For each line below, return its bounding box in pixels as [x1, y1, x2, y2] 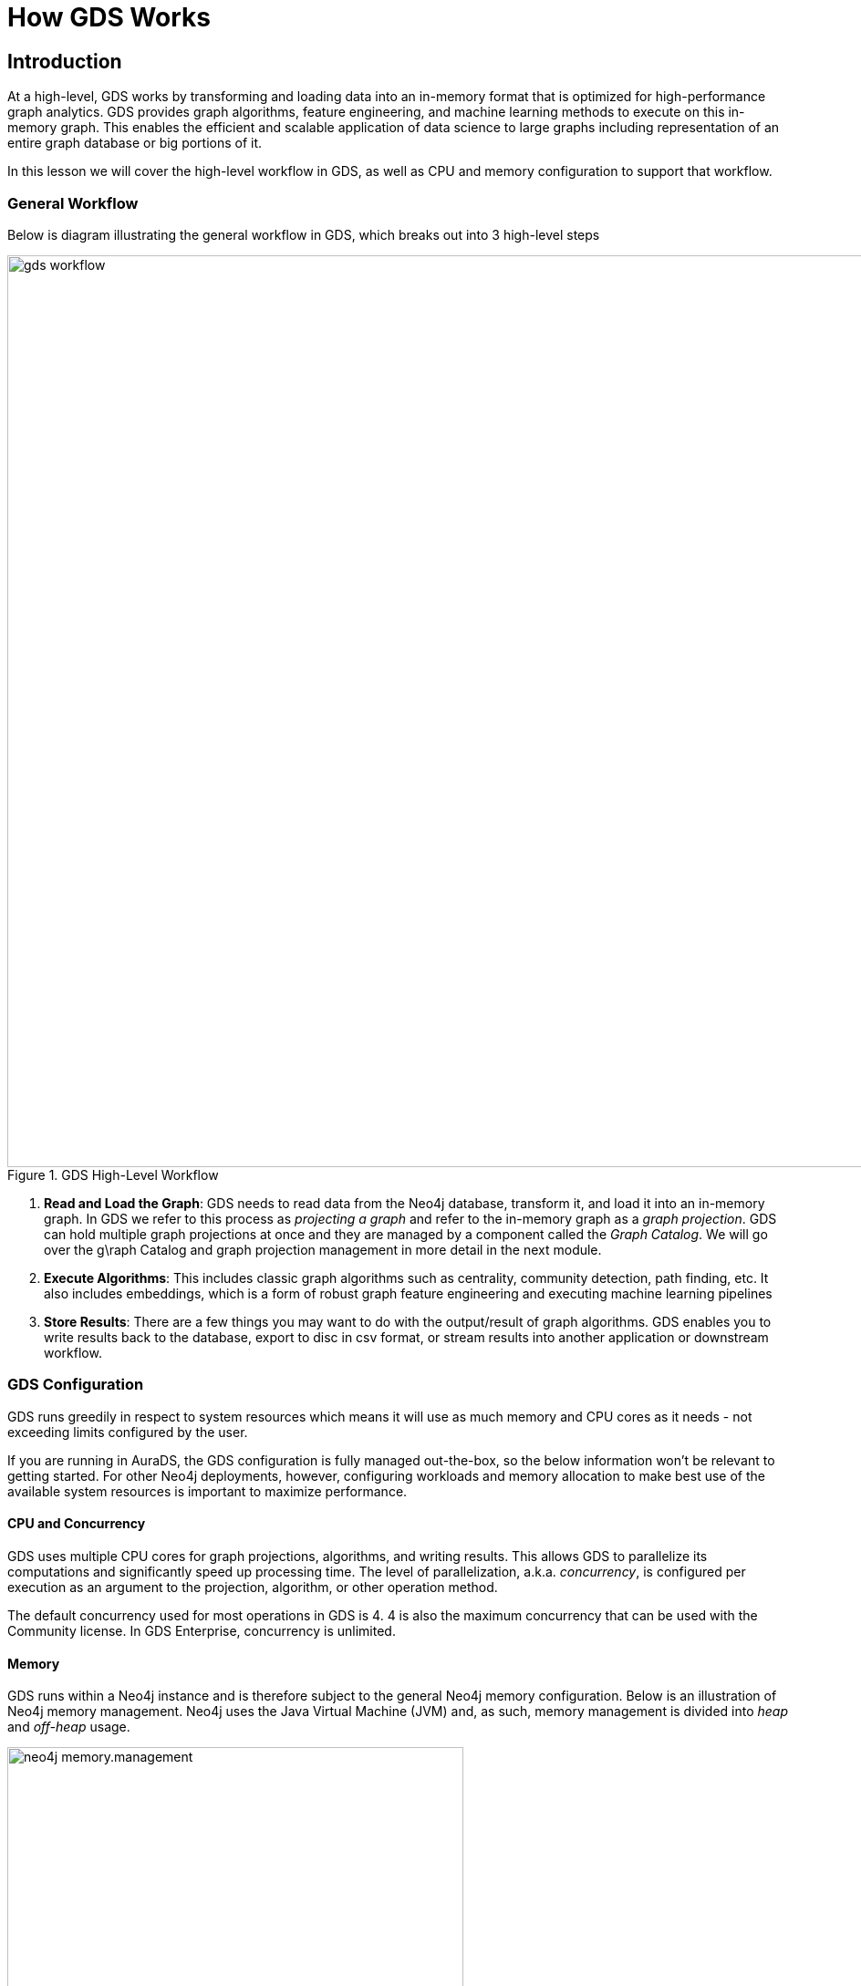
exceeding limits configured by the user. [7, 1423, 248, 1440]
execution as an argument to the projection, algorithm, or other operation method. [7, 1578, 498, 1595]
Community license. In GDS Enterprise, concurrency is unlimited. [7, 1622, 396, 1639]
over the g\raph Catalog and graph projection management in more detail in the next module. [44, 1241, 602, 1257]
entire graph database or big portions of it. [7, 135, 263, 151]
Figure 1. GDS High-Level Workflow [7, 1166, 219, 1183]
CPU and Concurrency [7, 1515, 146, 1532]
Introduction [7, 49, 122, 73]
